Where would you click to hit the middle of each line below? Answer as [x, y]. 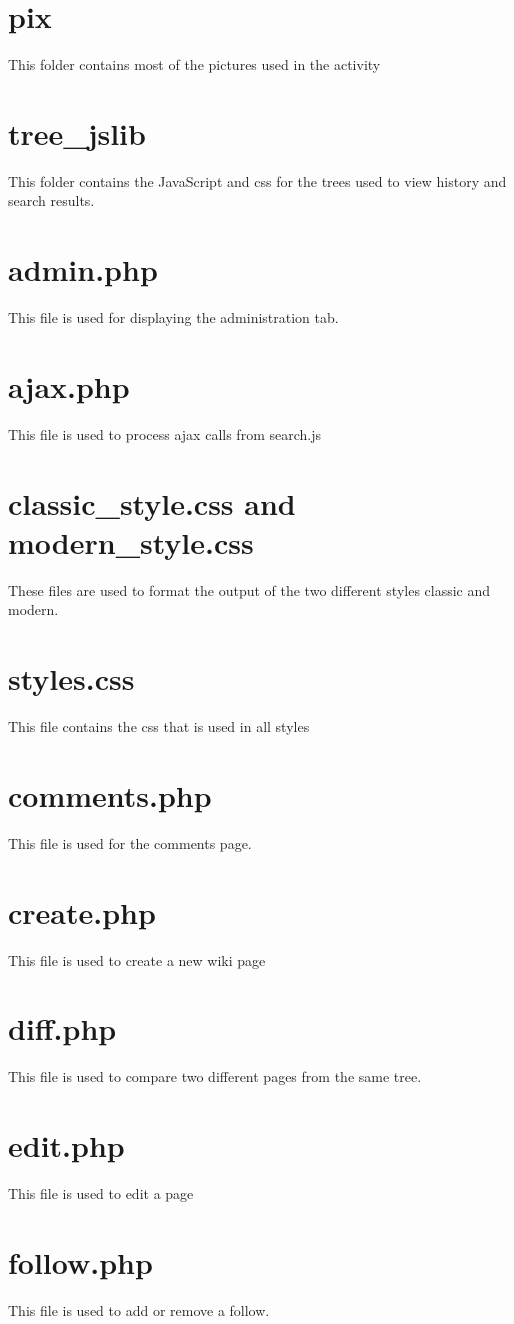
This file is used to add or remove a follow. [139, 1309]
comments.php [110, 794]
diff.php [62, 1028]
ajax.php [69, 385]
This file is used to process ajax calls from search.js [164, 433]
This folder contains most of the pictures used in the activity [194, 64]
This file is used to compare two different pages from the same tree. [215, 1076]
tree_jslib [77, 132]
